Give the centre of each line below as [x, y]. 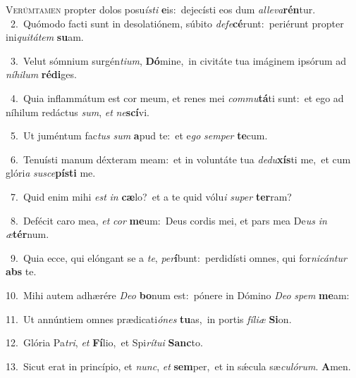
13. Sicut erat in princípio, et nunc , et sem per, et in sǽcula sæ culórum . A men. [178, 366]
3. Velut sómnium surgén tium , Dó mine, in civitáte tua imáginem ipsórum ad [178, 60]
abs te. [21, 271]
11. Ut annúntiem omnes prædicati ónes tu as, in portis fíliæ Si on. [149, 319]
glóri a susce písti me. [51, 173]
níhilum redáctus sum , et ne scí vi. [78, 112]
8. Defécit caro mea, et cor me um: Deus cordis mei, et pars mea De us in [168, 220]
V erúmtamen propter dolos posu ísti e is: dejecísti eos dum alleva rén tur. [161, 9]
